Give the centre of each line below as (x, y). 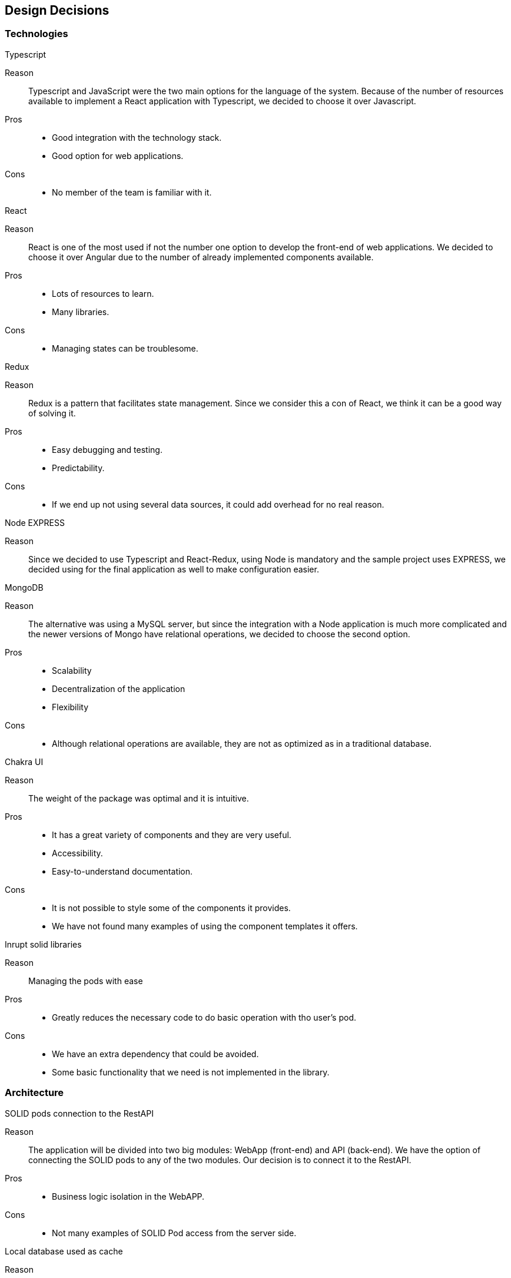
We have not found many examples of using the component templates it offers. (205, 926)
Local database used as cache (64, 1251)
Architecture (34, 1093)
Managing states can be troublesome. (125, 348)
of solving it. (52, 413)
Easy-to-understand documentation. (122, 871)
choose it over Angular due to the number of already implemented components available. (201, 257)
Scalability (72, 670)
